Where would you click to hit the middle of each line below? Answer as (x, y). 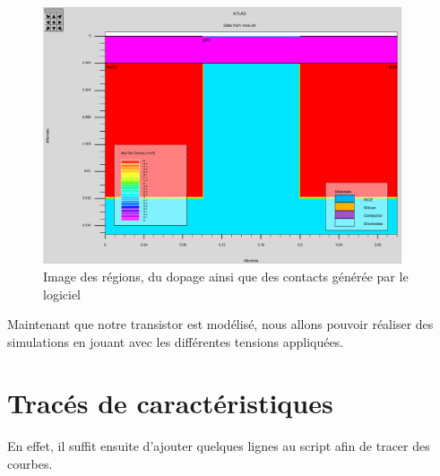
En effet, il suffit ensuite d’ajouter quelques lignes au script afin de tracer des (219, 446)
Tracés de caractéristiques (170, 403)
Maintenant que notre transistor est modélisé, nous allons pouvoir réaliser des (220, 324)
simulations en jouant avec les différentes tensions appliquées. (176, 341)
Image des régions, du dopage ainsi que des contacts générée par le (226, 276)
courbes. (30, 464)
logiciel (62, 294)
